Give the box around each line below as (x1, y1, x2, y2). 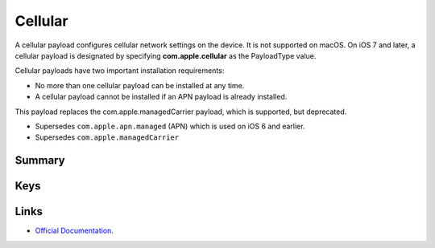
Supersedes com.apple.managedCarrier (35, 132, 180, 142)
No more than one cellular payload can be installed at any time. (35, 80, 245, 90)
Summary (14, 153, 65, 168)
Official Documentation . (35, 226, 114, 236)
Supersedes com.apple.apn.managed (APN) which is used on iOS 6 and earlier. (35, 121, 305, 131)
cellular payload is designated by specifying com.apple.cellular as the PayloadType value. (14, 51, 317, 60)
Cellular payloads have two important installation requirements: (14, 66, 225, 75)
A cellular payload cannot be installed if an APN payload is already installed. (35, 92, 288, 102)
